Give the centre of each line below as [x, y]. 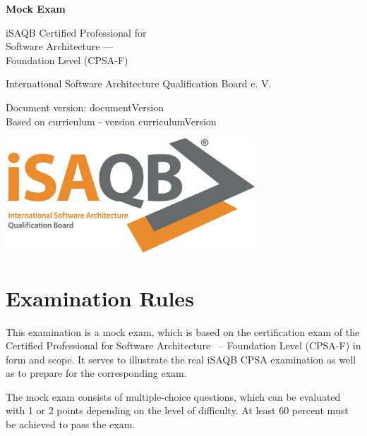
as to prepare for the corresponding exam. [96, 373]
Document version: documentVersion [85, 107]
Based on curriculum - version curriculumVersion [111, 121]
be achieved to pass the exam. [71, 424]
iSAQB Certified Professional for [76, 32]
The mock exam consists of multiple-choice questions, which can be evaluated [173, 396]
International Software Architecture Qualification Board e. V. [139, 83]
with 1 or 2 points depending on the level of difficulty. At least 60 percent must [177, 410]
